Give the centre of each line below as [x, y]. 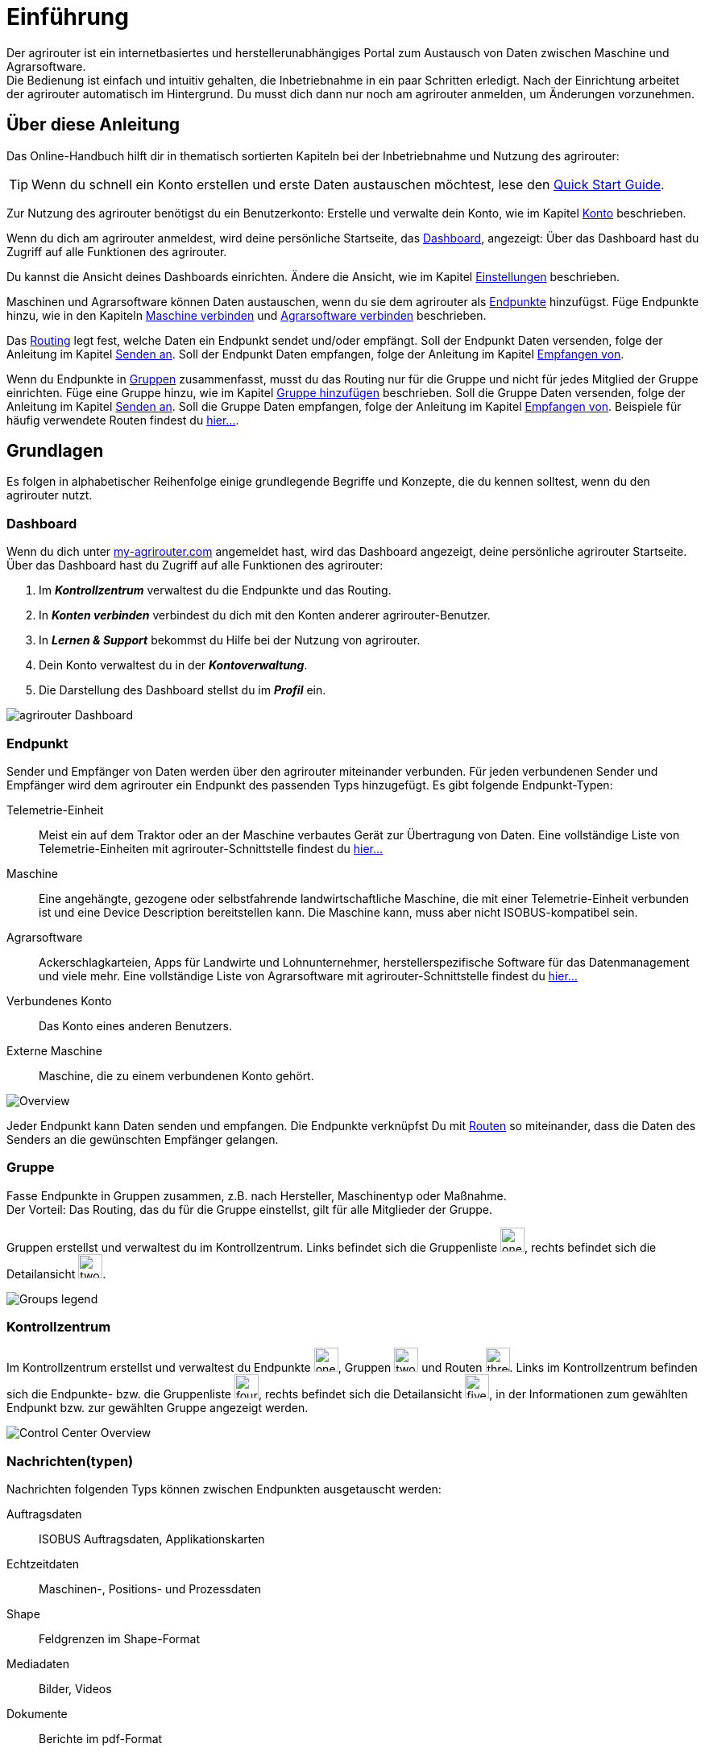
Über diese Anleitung [93, 125]
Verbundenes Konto [59, 1000]
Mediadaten [38, 1664]
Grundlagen [55, 451]
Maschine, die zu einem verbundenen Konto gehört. [176, 1075]
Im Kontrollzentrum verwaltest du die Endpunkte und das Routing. [215, 590]
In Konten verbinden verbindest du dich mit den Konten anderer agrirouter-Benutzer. [265, 615]
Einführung [68, 17]
